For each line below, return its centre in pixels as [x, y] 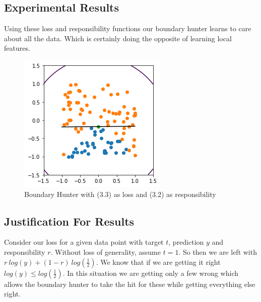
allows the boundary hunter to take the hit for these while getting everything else [130, 284]
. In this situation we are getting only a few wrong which [150, 273]
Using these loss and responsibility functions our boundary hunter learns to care [128, 28]
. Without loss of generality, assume [106, 251]
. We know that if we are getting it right [158, 262]
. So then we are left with [218, 251]
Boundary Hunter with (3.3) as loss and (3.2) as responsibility [120, 194]
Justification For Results [69, 221]
